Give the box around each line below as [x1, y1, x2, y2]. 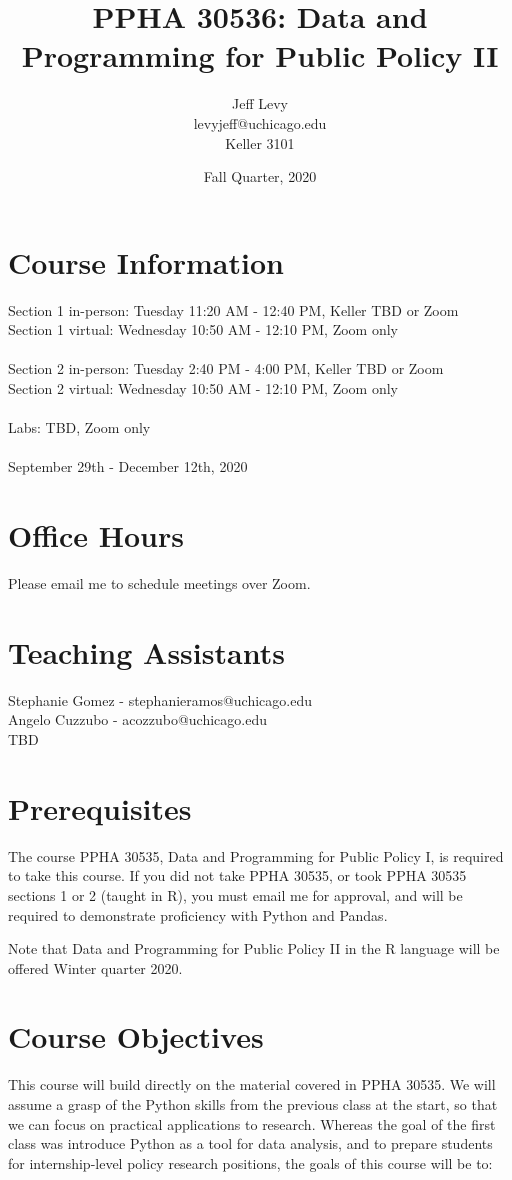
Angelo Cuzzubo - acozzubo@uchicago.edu [8, 709, 267, 730]
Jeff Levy [232, 93, 288, 114]
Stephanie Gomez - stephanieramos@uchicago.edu [8, 689, 313, 710]
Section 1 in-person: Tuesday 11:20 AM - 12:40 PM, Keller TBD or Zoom [8, 299, 459, 320]
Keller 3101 [225, 132, 295, 153]
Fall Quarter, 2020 [203, 166, 317, 187]
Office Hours [8, 515, 184, 556]
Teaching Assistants [8, 631, 285, 672]
